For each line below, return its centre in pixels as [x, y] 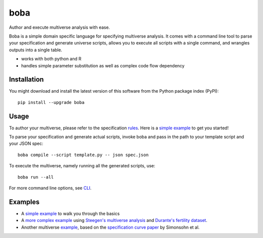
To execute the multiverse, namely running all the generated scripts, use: [82, 166]
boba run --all [36, 177]
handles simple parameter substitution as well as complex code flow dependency [103, 65]
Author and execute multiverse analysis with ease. [59, 27]
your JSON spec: [26, 143]
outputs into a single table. [36, 50]
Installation [26, 80]
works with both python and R [51, 59]
